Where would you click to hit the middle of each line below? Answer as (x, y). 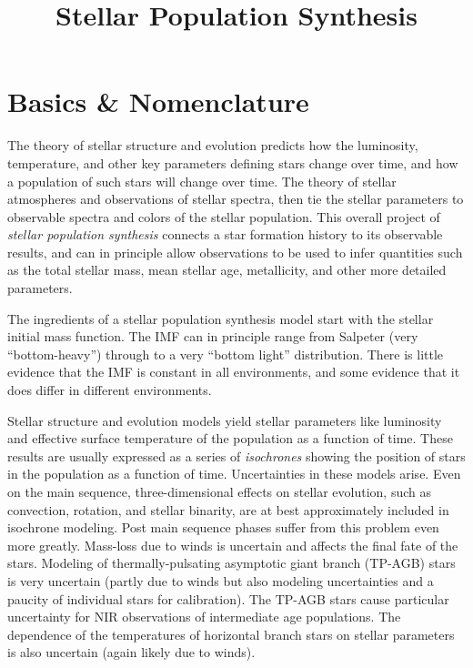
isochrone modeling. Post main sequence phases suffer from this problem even (223, 527)
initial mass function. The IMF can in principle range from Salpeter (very (213, 336)
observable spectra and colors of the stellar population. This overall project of (224, 216)
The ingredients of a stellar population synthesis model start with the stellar (221, 318)
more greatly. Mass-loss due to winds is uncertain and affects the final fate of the (233, 545)
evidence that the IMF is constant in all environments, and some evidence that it (234, 372)
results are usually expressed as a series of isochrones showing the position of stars (236, 455)
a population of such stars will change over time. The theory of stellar (202, 181)
